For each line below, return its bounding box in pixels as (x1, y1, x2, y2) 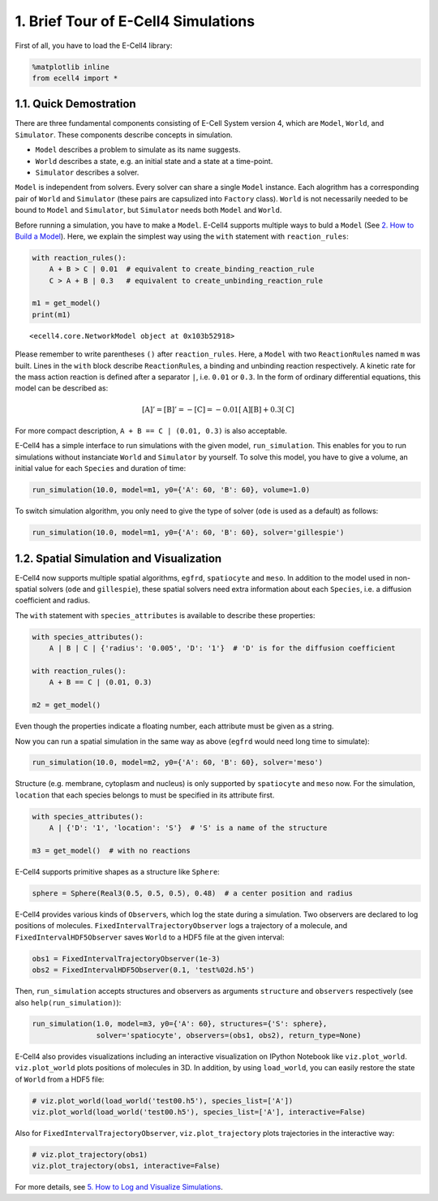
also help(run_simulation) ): (15, 997, 122, 1007)
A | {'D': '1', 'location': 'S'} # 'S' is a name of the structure (49, 823, 328, 832)
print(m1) (32, 309, 71, 319)
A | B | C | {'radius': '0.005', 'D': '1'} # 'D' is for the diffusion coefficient (49, 644, 397, 653)
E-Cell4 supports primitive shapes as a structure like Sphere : (15, 867, 221, 876)
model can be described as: (15, 383, 109, 393)
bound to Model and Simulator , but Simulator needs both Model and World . (15, 205, 282, 215)
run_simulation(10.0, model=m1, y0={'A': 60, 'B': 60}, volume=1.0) (32, 486, 311, 495)
